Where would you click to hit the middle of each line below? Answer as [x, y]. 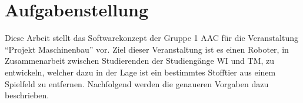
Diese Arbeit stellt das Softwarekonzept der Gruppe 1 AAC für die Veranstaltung [152, 38]
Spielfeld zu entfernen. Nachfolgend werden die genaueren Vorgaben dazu [137, 83]
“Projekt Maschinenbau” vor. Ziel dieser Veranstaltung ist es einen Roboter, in [147, 49]
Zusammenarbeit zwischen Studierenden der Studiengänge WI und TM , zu [140, 61]
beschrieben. [27, 95]
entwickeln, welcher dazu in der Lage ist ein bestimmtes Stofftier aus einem [140, 72]
